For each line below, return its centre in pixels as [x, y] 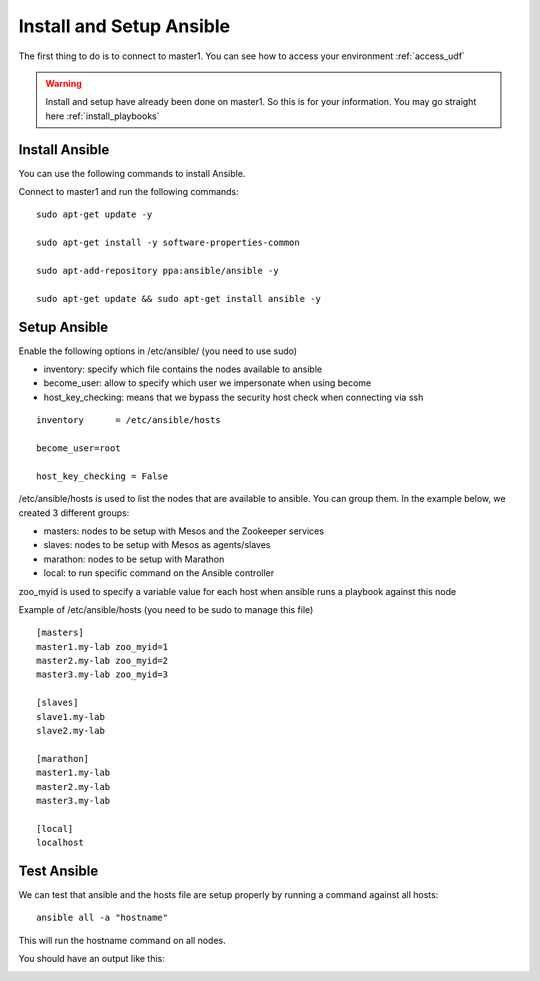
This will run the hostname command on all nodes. [122, 940]
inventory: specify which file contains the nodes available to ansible [183, 369]
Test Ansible [58, 870]
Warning [63, 83]
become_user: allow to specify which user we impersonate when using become [207, 383]
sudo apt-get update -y [94, 214]
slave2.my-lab [70, 731]
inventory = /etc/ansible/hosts [129, 420]
